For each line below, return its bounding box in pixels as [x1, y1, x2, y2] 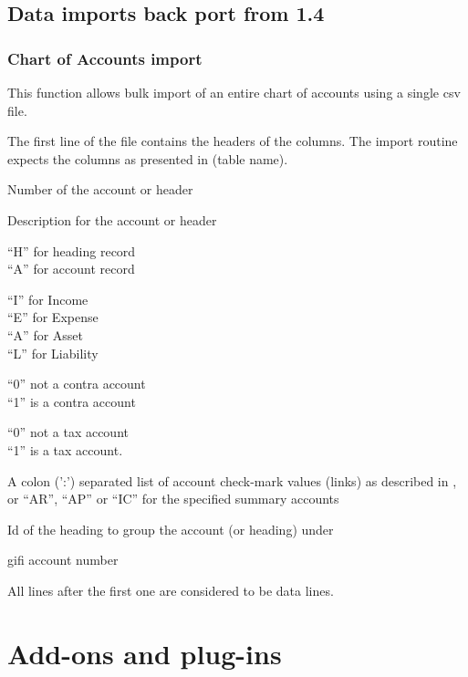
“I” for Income [7, 289, 88, 308]
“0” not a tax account [7, 422, 129, 442]
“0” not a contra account [7, 374, 146, 393]
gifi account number [7, 550, 119, 569]
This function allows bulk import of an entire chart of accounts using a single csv [7, 83, 461, 101]
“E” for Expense [7, 307, 99, 327]
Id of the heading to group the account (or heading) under [7, 519, 334, 538]
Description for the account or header [7, 210, 217, 229]
